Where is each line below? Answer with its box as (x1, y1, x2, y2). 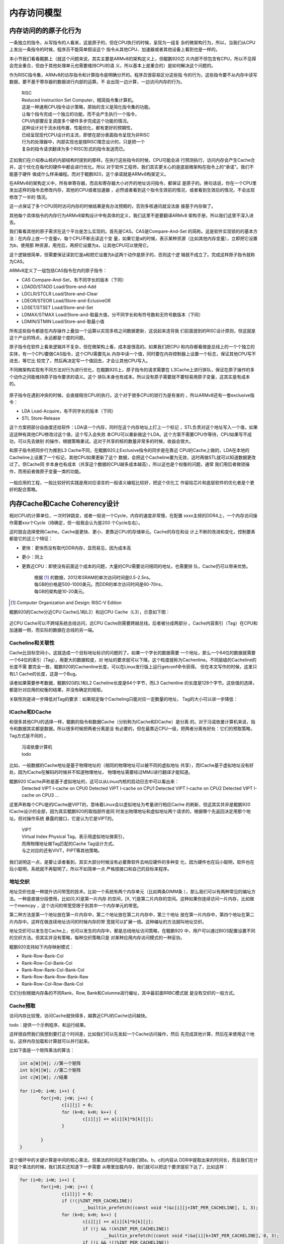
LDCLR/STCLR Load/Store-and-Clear (21, 291, 98, 297)
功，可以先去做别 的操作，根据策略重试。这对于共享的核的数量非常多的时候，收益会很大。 (9, 438, 193, 444)
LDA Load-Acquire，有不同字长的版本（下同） (21, 408, 116, 414)
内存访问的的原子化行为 (9, 26, 82, 35)
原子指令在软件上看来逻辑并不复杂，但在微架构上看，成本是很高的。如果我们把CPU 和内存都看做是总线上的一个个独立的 (9, 344, 255, 350)
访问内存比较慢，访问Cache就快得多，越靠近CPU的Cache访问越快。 (9, 1013, 150, 1019)
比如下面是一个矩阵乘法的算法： (9, 1047, 75, 1053)
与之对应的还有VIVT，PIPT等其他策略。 (21, 847, 102, 853)
